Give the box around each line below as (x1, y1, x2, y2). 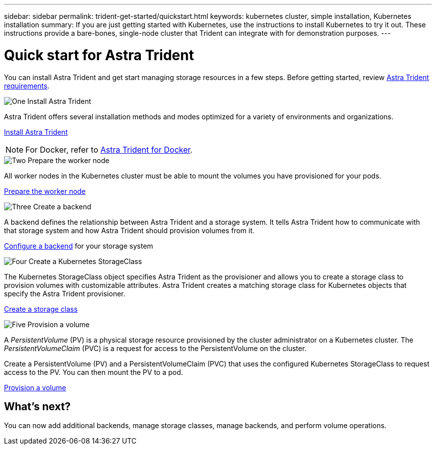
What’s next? (4, 400, 71, 413)
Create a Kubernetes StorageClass (28, 257, 142, 266)
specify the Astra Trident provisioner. (4, 289, 125, 298)
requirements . (4, 81, 50, 90)
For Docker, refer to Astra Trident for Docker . (25, 144, 193, 155)
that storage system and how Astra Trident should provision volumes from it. (4, 226, 255, 235)
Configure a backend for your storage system (4, 241, 153, 250)
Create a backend (33, 202, 92, 211)
